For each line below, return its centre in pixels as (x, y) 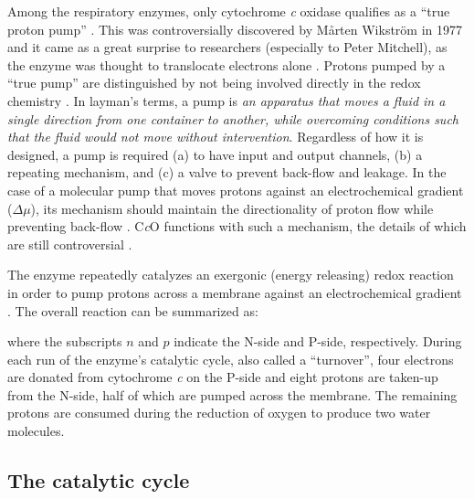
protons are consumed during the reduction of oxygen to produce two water (219, 413)
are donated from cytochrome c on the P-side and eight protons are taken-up (223, 377)
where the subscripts (65, 341)
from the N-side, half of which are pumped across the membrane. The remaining (232, 394)
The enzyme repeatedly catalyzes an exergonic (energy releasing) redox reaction (231, 275)
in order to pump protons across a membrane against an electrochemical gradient (235, 292)
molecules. (36, 431)
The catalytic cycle (99, 480)
